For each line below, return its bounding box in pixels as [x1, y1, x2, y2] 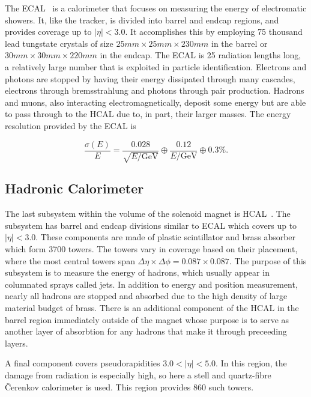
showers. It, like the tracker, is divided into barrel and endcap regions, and [5, 13, 279, 26]
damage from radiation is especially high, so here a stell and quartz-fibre [5, 368, 271, 381]
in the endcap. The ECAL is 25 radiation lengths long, [100, 49, 301, 61]
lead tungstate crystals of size [5, 37, 113, 49]
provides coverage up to [5, 25, 92, 38]
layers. [5, 336, 28, 349]
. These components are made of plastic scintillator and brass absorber [35, 231, 296, 243]
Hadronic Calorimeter [5, 179, 144, 198]
